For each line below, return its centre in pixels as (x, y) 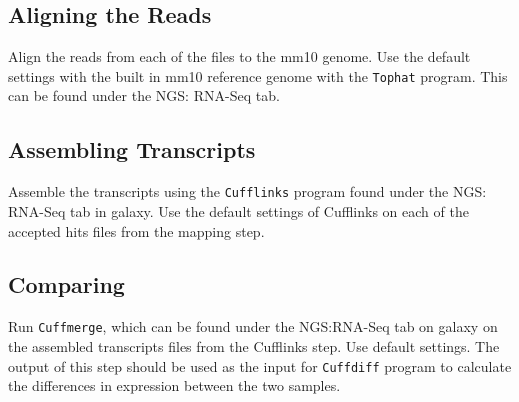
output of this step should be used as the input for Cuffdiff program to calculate (260, 365)
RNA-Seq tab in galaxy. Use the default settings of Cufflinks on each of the (238, 210)
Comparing (66, 284)
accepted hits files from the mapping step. (136, 230)
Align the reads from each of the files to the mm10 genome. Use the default (239, 56)
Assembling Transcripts (132, 149)
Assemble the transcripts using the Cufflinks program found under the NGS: (247, 191)
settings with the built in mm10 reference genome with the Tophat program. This (258, 75)
